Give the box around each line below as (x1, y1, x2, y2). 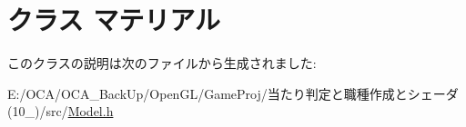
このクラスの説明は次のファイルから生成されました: (7, 54, 317, 73)
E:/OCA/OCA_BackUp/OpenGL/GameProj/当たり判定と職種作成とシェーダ (7, 83, 459, 103)
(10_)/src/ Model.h (7, 102, 114, 121)
